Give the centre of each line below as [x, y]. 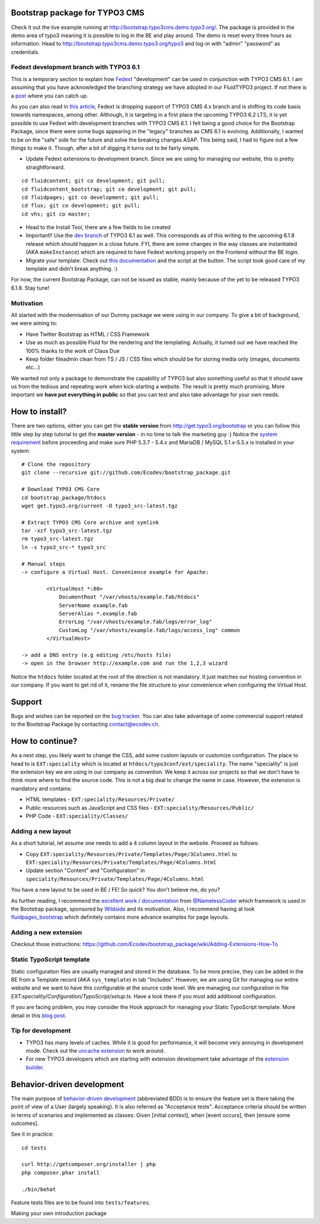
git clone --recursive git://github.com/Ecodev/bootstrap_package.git [126, 473]
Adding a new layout [41, 831]
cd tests [34, 1148]
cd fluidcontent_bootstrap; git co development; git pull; [109, 189]
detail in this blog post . [39, 1015]
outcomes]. [25, 1123]
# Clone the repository [56, 464]
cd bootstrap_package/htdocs [64, 497]
